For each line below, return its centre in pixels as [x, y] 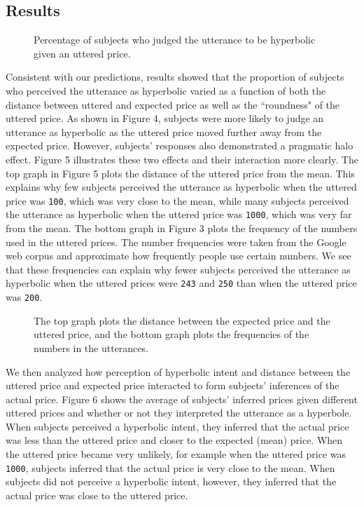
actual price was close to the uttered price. [97, 495]
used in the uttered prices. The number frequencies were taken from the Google [176, 242]
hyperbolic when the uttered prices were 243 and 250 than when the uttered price [181, 283]
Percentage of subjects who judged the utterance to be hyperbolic [175, 40]
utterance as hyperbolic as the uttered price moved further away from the [164, 131]
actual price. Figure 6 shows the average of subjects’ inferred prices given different [182, 399]
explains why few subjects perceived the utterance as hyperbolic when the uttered [181, 187]
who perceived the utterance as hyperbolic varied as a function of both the [166, 90]
